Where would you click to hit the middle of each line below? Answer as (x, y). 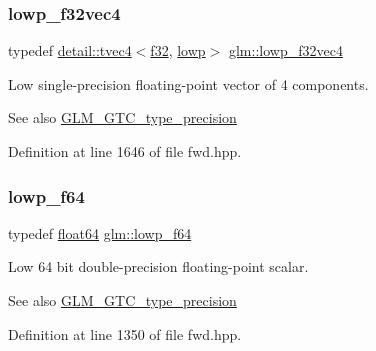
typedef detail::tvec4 (70, 50)
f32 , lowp (178, 50)
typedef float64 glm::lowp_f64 (100, 232)
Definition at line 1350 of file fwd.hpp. (125, 333)
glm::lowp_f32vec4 (285, 50)
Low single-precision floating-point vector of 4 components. (188, 83)
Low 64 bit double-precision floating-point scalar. (158, 266)
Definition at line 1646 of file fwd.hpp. (125, 151)
